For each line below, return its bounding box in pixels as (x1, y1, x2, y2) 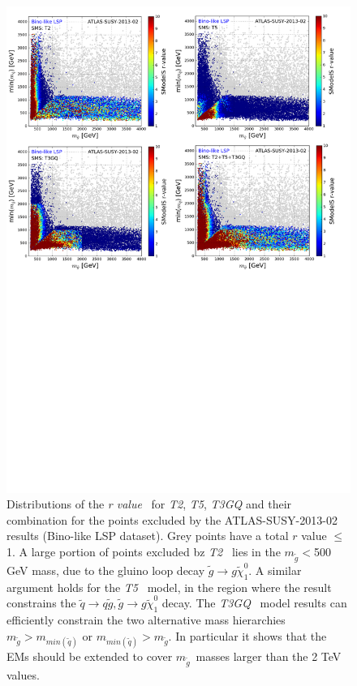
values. (6, 666, 40, 683)
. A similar (248, 561, 302, 578)
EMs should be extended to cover (6, 647, 173, 664)
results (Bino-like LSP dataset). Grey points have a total (6, 527, 289, 544)
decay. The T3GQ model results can (161, 594, 347, 611)
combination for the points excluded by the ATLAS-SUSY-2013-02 (6, 511, 338, 528)
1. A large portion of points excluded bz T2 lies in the (6, 543, 281, 560)
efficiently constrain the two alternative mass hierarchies (6, 611, 286, 628)
